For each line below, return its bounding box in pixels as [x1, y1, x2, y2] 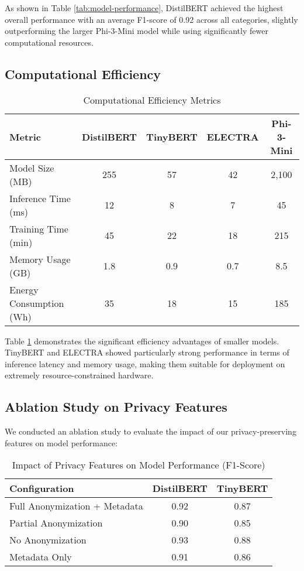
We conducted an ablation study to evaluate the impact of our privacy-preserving [5, 425, 296, 437]
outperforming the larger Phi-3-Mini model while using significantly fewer [5, 25, 268, 37]
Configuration [9, 481, 74, 495]
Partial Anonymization [9, 516, 103, 530]
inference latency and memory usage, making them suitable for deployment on [5, 357, 285, 370]
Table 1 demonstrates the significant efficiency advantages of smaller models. [5, 334, 279, 347]
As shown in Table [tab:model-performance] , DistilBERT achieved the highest [5, 2, 284, 13]
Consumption [9, 296, 64, 310]
